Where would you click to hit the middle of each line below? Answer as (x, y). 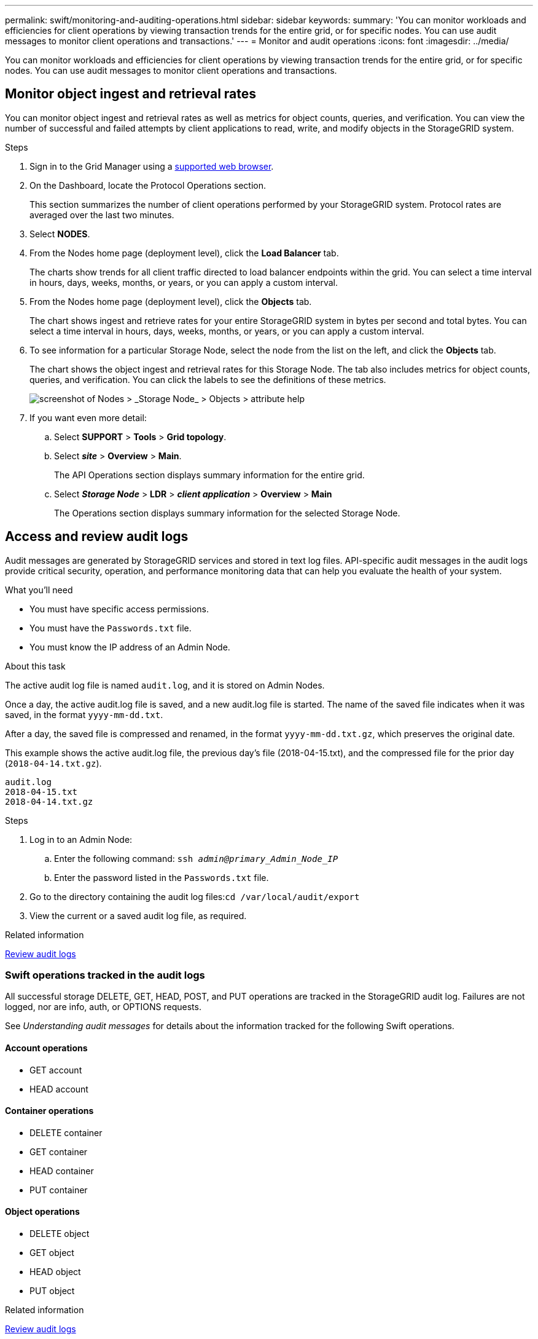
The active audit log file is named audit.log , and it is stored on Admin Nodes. (165, 685)
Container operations (49, 1111)
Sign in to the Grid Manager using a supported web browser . (152, 166)
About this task (35, 666)
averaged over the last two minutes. (102, 215)
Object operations (42, 1212)
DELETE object (60, 1234)
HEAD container (62, 1171)
